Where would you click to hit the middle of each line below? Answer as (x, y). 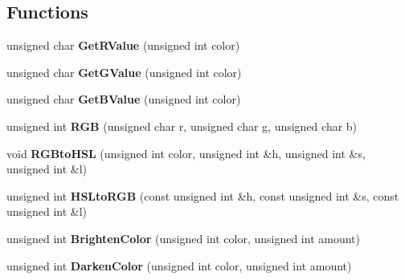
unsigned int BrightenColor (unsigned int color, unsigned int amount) (183, 238)
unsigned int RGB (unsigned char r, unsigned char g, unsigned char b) (182, 126)
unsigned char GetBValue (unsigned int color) (124, 99)
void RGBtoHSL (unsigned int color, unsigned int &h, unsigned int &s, (186, 153)
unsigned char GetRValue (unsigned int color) (123, 45)
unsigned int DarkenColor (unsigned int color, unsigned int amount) (179, 265)
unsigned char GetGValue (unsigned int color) (124, 72)
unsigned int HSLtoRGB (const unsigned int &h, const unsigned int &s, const (203, 195)
